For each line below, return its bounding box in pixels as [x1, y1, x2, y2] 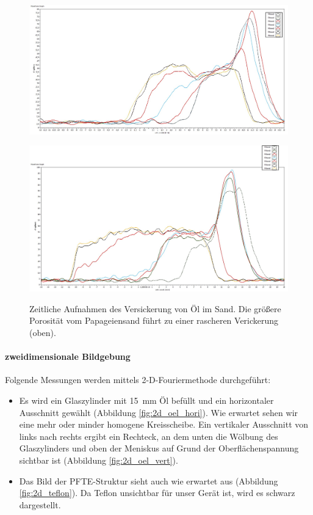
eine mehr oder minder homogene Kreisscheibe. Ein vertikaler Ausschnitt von [19, 418, 309, 431]
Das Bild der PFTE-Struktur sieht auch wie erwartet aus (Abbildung [19, 474, 278, 487]
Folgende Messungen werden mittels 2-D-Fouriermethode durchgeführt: [5, 373, 271, 386]
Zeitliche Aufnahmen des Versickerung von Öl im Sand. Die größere [29, 302, 281, 315]
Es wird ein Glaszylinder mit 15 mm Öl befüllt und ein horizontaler [19, 394, 274, 407]
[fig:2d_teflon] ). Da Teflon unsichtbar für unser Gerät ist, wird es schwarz [19, 486, 295, 499]
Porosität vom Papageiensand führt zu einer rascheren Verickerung [29, 314, 279, 327]
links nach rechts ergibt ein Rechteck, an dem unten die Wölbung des [19, 429, 278, 442]
